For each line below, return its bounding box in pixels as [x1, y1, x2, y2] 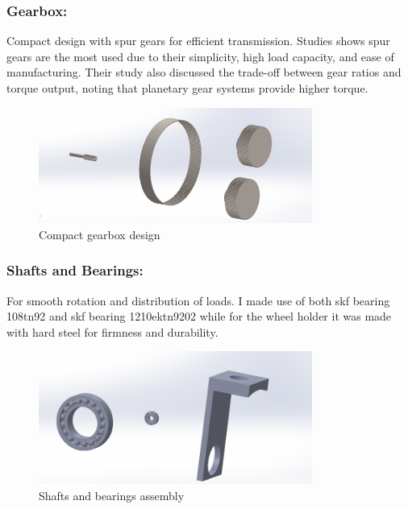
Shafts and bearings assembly [39, 486, 185, 503]
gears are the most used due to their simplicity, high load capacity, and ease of [6, 48, 394, 64]
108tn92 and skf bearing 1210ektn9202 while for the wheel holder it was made [6, 308, 392, 325]
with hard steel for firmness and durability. [6, 323, 219, 340]
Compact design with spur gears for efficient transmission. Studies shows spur [6, 32, 390, 49]
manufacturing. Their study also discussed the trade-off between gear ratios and [6, 64, 402, 81]
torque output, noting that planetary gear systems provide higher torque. [6, 80, 368, 96]
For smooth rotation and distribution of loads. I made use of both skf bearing [6, 292, 390, 308]
